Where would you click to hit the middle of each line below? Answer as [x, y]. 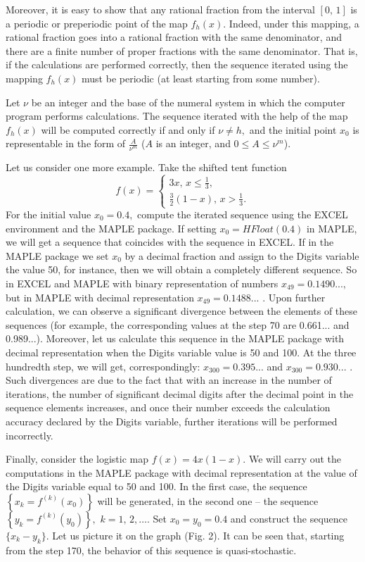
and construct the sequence [289, 518]
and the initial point [293, 129]
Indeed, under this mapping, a [294, 23]
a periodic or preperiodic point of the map [97, 23]
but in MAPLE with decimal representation [100, 297]
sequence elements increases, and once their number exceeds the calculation [168, 407]
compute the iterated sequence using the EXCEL [243, 214]
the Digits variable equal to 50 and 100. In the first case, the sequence [156, 486]
